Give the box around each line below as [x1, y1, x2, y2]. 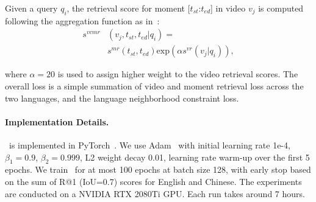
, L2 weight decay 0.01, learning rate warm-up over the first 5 [79, 150, 310, 163]
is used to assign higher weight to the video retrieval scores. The [57, 68, 298, 80]
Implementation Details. [5, 115, 109, 128]
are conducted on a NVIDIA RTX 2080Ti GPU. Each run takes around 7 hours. [5, 187, 305, 200]
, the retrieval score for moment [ [66, 2, 190, 14]
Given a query [5, 2, 58, 14]
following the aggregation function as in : [5, 14, 160, 27]
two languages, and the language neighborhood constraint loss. [5, 91, 239, 104]
